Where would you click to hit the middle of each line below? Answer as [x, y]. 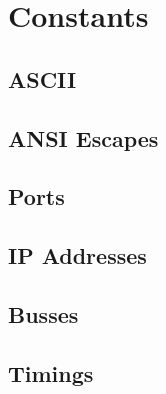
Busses [43, 313]
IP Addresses [77, 255]
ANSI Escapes [83, 137]
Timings [51, 372]
